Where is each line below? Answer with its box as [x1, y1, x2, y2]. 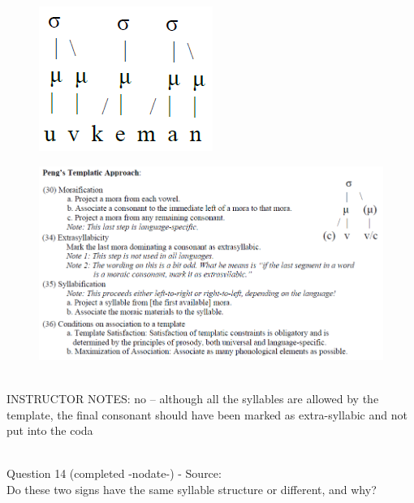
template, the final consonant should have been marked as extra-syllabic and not [6, 406, 408, 423]
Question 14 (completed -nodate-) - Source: [6, 465, 222, 482]
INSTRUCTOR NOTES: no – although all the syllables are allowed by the [6, 390, 379, 407]
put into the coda [6, 422, 93, 439]
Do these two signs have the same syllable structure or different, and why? [6, 481, 377, 497]
